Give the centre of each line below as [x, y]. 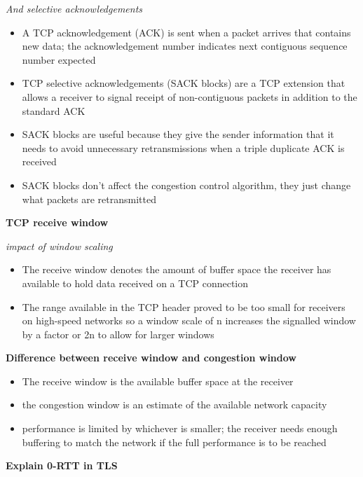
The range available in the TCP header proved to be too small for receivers [184, 306]
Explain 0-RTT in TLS [62, 465]
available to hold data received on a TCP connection [135, 283]
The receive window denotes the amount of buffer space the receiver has [177, 269]
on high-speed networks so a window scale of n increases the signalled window [189, 320]
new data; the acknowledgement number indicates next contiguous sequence [185, 46]
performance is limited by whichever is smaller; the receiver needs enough [180, 428]
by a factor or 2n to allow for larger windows [118, 334]
